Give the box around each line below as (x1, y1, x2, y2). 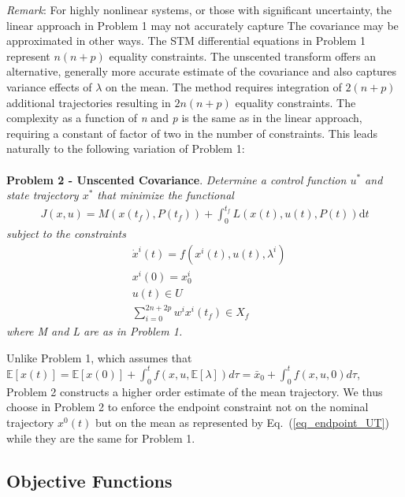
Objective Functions (6, 468, 173, 492)
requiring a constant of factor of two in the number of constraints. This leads (6, 124, 378, 141)
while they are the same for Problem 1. (6, 429, 195, 446)
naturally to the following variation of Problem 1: (6, 140, 245, 157)
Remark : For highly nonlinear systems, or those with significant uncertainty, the (6, 2, 392, 17)
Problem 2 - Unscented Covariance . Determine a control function (6, 171, 347, 187)
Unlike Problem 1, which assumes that (6, 349, 192, 365)
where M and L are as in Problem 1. (6, 323, 183, 339)
